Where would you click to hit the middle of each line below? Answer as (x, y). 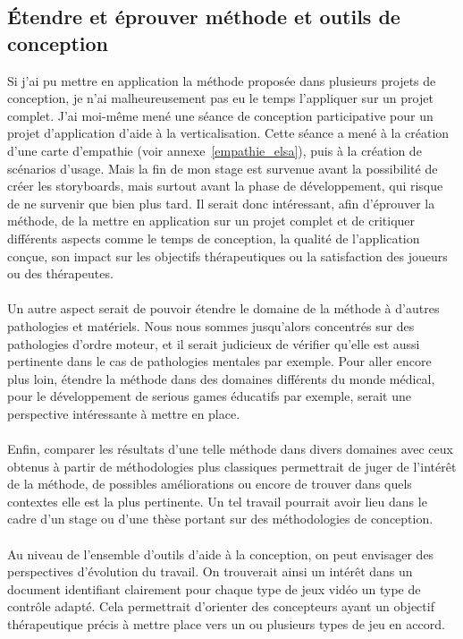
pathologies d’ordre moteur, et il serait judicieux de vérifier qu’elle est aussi (214, 343)
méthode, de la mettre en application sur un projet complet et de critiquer (211, 221)
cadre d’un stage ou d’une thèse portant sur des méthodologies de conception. (220, 519)
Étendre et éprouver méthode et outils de (204, 17)
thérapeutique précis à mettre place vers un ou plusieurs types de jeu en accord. (226, 624)
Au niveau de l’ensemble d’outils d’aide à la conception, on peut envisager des (221, 554)
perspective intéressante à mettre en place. (124, 413)
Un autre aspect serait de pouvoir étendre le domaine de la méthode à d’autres (223, 308)
